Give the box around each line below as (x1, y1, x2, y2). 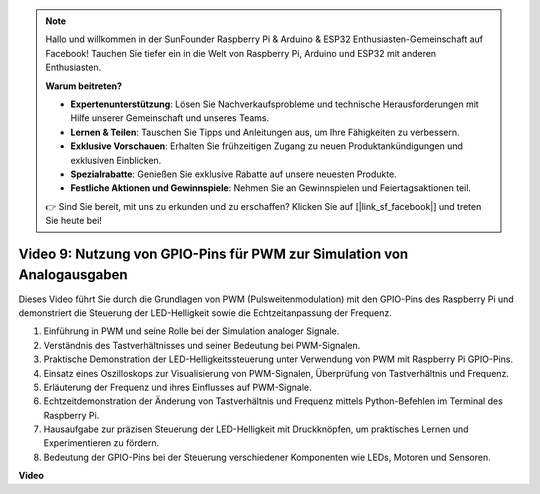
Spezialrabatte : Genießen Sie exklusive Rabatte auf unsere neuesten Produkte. (70, 168, 397, 180)
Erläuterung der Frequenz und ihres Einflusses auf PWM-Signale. (43, 381, 312, 393)
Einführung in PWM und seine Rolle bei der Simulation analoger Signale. (43, 325, 340, 337)
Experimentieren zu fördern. (43, 437, 160, 449)
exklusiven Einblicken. (70, 154, 162, 166)
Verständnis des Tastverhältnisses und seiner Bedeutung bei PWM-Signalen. (43, 339, 361, 351)
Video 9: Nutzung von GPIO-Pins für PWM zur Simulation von (18, 245, 409, 262)
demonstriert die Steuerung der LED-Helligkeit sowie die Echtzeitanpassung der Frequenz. (18, 306, 392, 319)
